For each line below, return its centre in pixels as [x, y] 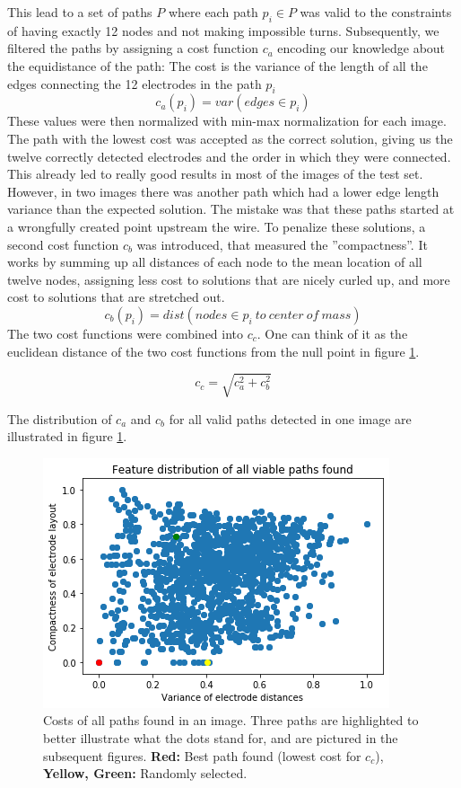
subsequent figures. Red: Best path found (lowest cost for [202, 755]
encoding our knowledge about [361, 48]
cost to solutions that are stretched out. [116, 297]
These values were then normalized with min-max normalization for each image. [227, 121]
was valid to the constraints [376, 12]
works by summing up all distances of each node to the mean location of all [215, 262]
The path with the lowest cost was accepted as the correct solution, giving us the [230, 138]
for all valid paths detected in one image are [290, 418]
